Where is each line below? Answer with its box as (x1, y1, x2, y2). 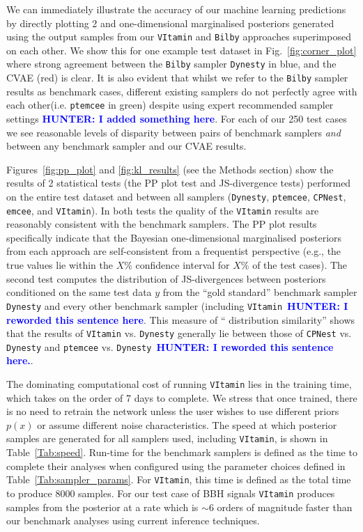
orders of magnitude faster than (217, 499, 353, 514)
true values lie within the (6, 258, 113, 272)
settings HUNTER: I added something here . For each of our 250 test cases (6, 111, 347, 125)
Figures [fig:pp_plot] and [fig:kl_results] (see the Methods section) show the (6, 162, 334, 176)
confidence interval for (135, 258, 230, 272)
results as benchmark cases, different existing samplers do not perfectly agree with (6, 84, 357, 98)
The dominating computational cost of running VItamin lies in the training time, (6, 377, 352, 391)
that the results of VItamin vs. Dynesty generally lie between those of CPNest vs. (6, 326, 352, 341)
